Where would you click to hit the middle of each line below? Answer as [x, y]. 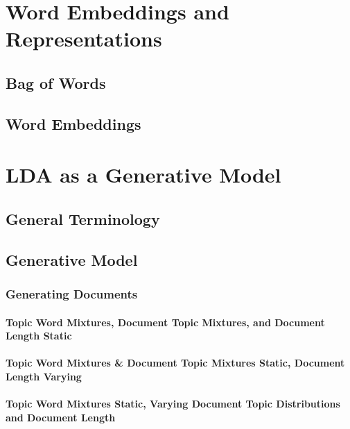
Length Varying [44, 376]
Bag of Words [56, 82]
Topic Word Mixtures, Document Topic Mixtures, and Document [165, 322]
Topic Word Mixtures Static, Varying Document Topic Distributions [173, 404]
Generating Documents [72, 293]
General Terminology [83, 218]
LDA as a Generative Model [143, 175]
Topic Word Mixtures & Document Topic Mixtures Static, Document [175, 363]
